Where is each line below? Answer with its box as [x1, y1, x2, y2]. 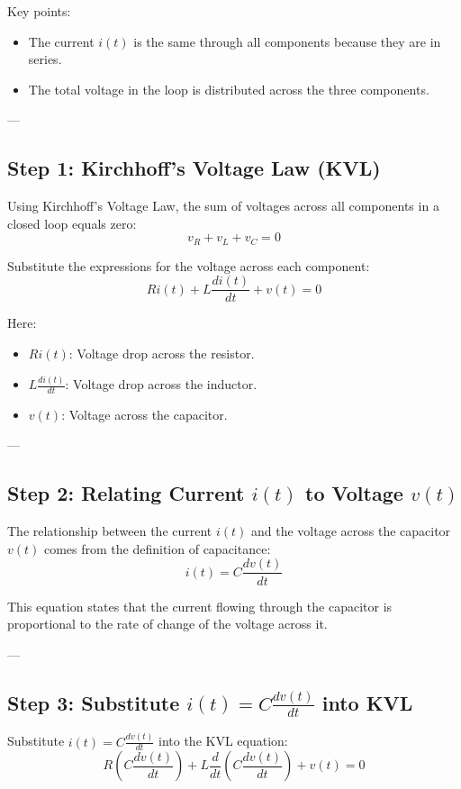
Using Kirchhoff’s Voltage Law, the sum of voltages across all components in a [7, 196, 439, 215]
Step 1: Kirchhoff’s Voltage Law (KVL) [7, 154, 381, 182]
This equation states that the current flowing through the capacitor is [7, 596, 393, 615]
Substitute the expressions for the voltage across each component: [7, 256, 370, 275]
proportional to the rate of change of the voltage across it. [7, 614, 328, 633]
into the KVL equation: [158, 731, 288, 750]
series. [28, 50, 62, 68]
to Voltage [305, 479, 403, 507]
